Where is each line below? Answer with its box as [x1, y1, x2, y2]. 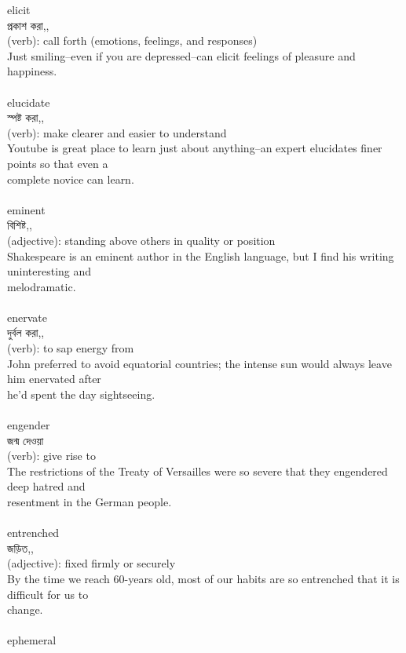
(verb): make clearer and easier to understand [7, 124, 227, 140]
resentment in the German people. [7, 494, 172, 509]
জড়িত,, [7, 539, 35, 556]
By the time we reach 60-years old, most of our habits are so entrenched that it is [7, 570, 400, 586]
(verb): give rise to [7, 447, 96, 464]
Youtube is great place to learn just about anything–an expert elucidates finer [7, 140, 382, 156]
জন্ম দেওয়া [7, 432, 44, 448]
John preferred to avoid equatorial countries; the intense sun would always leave [7, 355, 392, 371]
